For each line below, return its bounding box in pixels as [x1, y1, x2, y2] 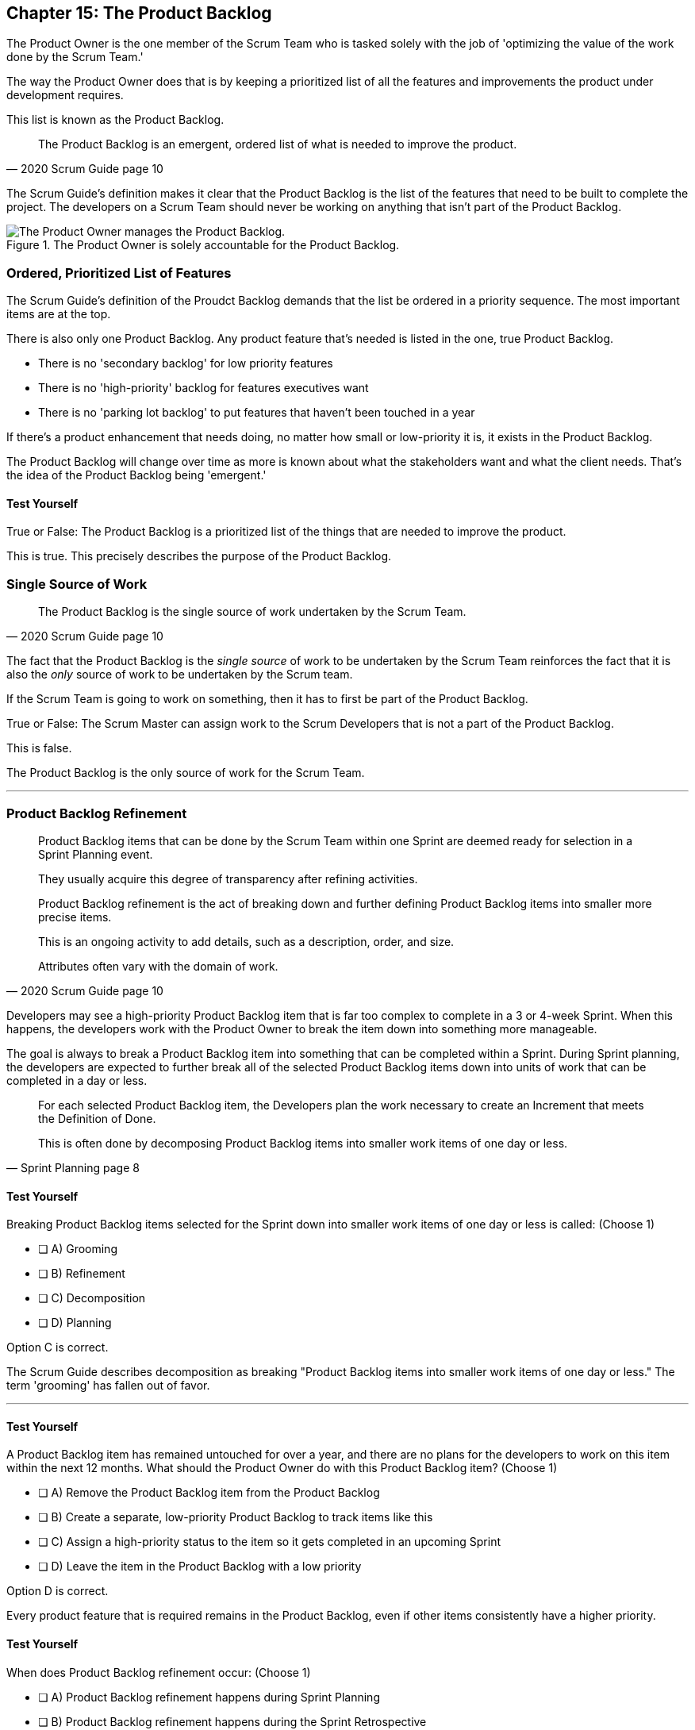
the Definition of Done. [38, 1111, 156, 1125]
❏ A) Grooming [38, 1242, 117, 1256]
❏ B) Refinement [38, 1267, 125, 1281]
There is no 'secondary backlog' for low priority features [38, 356, 333, 371]
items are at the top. [6, 307, 111, 321]
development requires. [6, 88, 124, 102]
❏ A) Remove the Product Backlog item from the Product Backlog [38, 1486, 380, 1500]
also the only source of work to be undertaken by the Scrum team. [6, 667, 353, 682]
